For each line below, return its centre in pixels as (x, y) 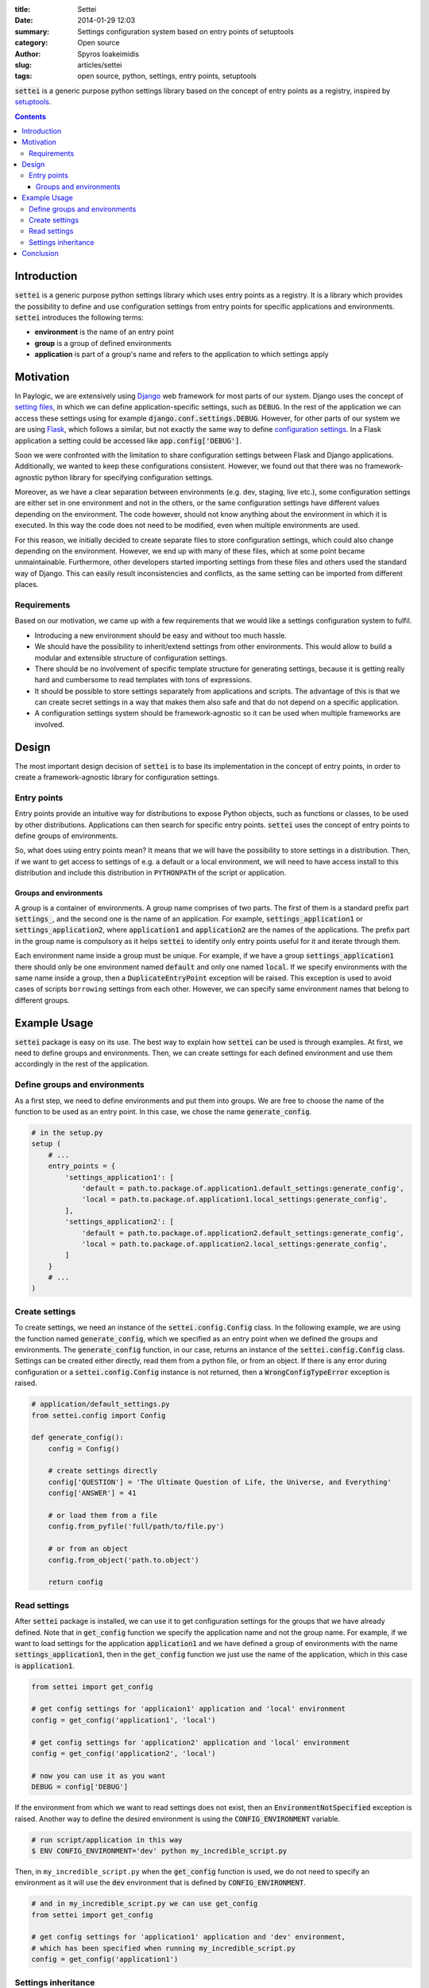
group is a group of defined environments (103, 343)
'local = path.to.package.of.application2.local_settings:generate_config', (235, 1244)
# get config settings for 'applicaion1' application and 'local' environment (188, 1709)
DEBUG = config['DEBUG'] (80, 1787)
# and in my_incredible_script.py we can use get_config (145, 1904)
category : (31, 43)
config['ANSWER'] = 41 (92, 1493)
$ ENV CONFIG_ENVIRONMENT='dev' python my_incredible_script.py (159, 1850)
